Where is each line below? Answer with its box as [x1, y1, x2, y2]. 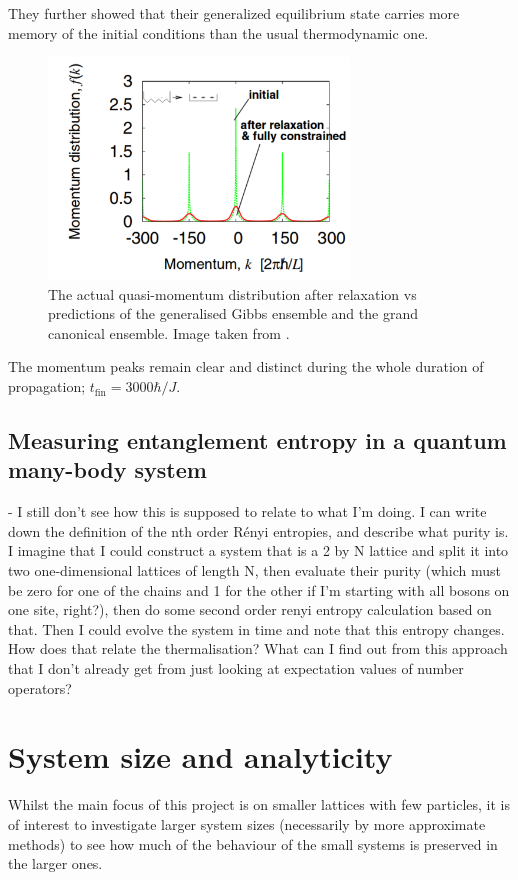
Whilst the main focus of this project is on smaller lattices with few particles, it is [8, 794, 510, 815]
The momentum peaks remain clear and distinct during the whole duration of [8, 356, 484, 377]
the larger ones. [8, 853, 103, 874]
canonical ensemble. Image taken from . [48, 322, 290, 343]
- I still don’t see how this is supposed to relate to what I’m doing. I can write [8, 501, 487, 522]
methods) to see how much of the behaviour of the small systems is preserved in [8, 833, 498, 854]
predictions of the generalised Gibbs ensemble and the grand [48, 303, 418, 324]
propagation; [8, 376, 86, 397]
